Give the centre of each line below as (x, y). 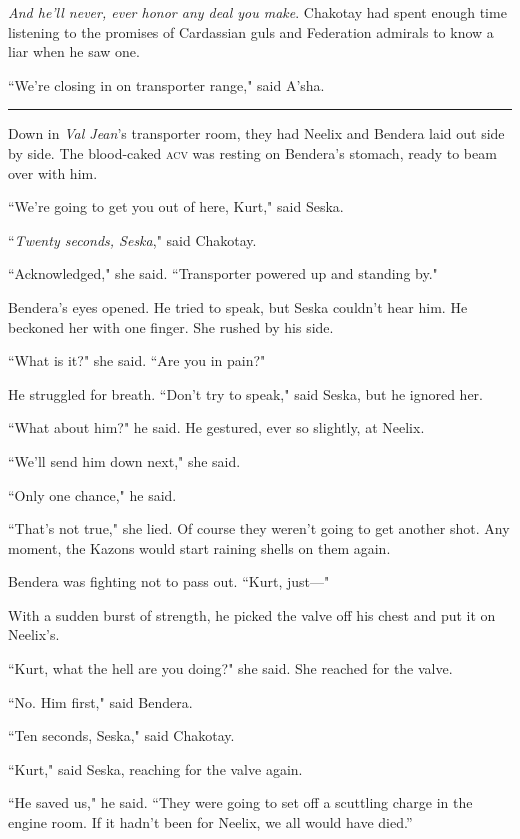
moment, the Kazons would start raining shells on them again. (199, 547)
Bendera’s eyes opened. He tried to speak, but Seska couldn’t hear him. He (238, 306)
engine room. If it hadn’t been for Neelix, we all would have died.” (210, 822)
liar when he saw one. (74, 51)
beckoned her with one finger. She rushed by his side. (171, 326)
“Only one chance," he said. (92, 494)
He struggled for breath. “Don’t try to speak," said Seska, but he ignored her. (246, 393)
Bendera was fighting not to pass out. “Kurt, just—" (169, 581)
